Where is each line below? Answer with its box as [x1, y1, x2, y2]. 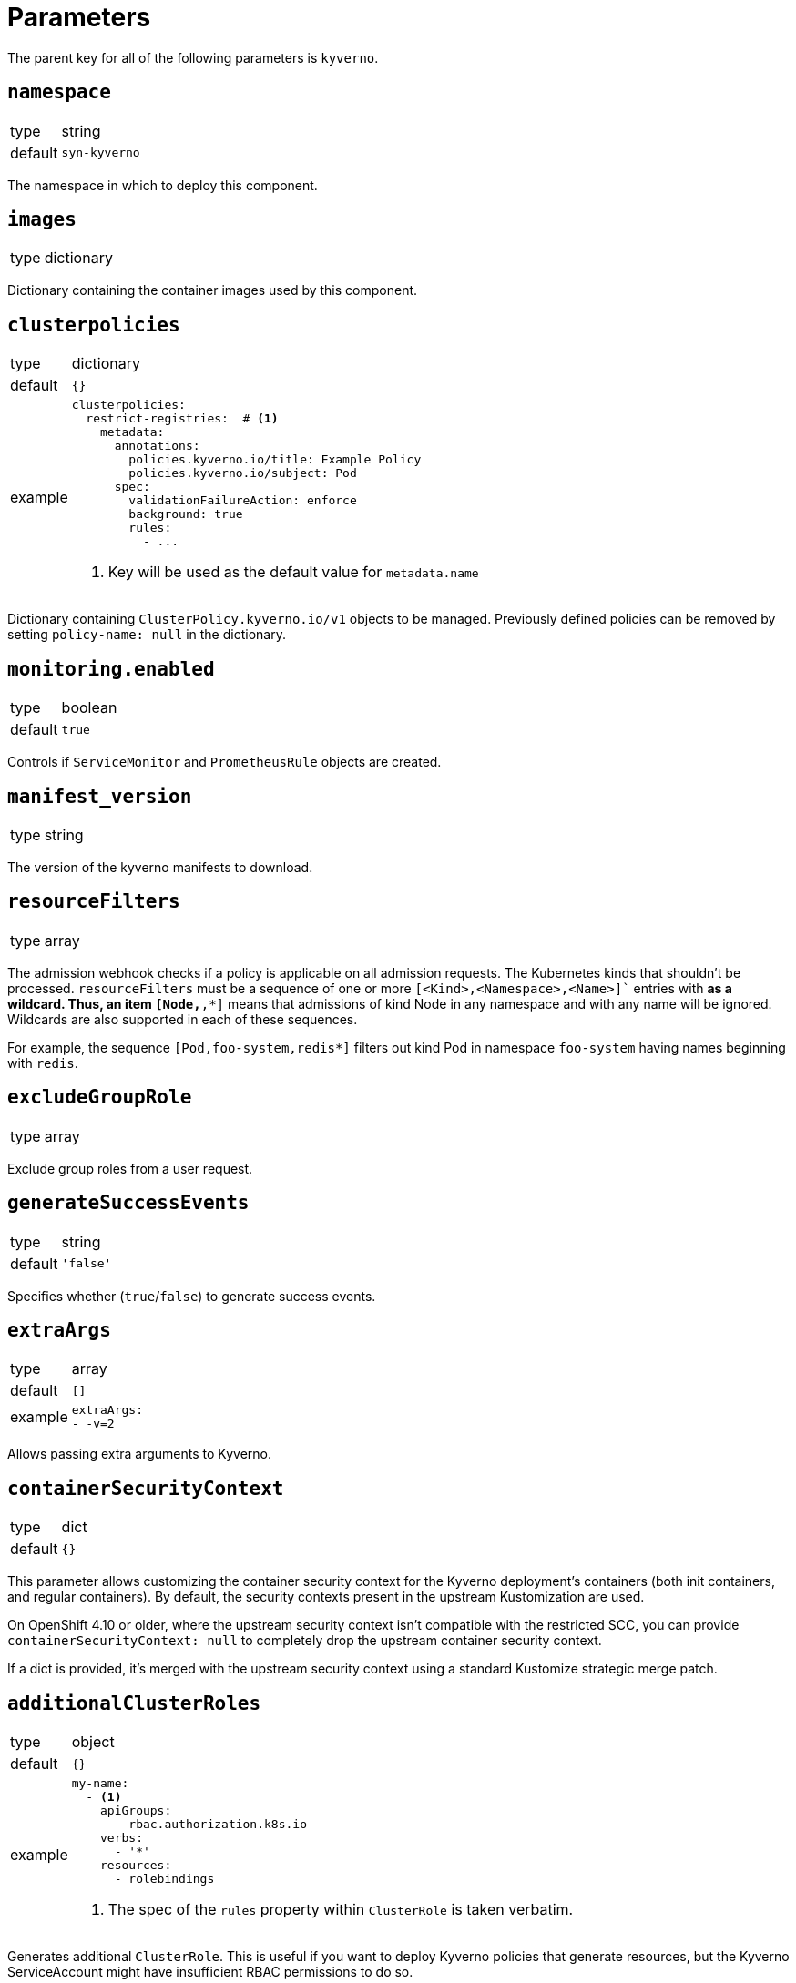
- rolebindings [114, 1872, 215, 1886]
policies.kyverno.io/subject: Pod [128, 466, 357, 481]
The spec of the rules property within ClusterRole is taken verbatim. [107, 1900, 574, 1919]
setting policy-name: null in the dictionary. [7, 626, 286, 643]
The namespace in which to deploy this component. [7, 177, 318, 193]
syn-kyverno [61, 146, 140, 160]
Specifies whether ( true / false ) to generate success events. [7, 1287, 376, 1304]
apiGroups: [100, 1804, 172, 1818]
